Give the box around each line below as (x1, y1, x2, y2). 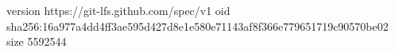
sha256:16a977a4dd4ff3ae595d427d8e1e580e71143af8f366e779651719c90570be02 (6, 17, 389, 34)
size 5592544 (6, 33, 67, 50)
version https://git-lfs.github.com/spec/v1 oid (6, 2, 230, 18)
